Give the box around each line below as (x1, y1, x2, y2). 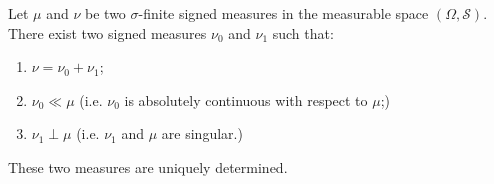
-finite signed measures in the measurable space (138, 3, 429, 23)
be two (85, 3, 126, 23)
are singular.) (161, 123, 243, 144)
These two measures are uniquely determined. (8, 156, 288, 177)
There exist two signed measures (8, 22, 207, 43)
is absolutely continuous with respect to (124, 89, 368, 110)
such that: (272, 22, 334, 43)
